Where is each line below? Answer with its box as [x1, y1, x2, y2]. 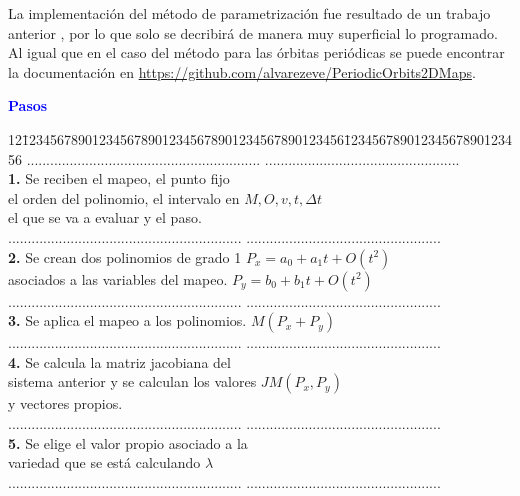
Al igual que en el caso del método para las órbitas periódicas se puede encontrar [8, 42, 505, 63]
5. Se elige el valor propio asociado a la [8, 432, 248, 453]
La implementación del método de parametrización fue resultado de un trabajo [8, 3, 491, 23]
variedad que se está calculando [8, 452, 201, 473]
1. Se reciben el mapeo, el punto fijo [8, 168, 230, 189]
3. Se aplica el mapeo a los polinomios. [8, 310, 247, 331]
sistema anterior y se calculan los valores [8, 371, 257, 392]
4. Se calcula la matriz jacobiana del [8, 351, 231, 372]
